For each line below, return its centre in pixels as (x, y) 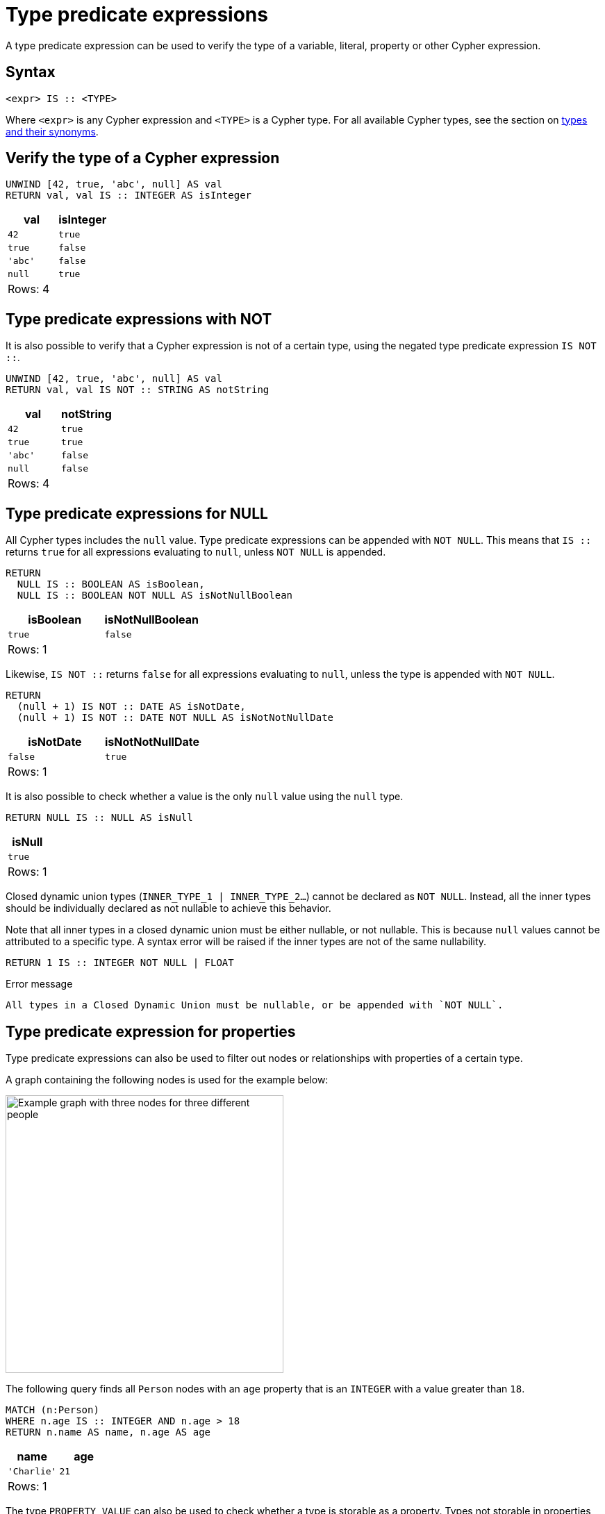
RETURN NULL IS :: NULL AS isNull (99, 818)
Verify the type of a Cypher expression (143, 158)
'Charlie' (32, 1471)
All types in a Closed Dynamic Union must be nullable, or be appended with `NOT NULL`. (255, 1005)
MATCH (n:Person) (52, 1409)
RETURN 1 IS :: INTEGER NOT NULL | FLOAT (120, 963)
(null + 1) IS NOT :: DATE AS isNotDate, (131, 707)
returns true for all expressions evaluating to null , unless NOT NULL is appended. (196, 552)
